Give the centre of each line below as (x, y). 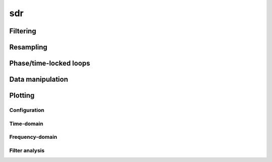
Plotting (22, 96)
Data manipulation (39, 79)
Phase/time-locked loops (50, 63)
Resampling (28, 47)
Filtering (23, 31)
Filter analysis (27, 150)
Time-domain (26, 124)
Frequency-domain (33, 137)
